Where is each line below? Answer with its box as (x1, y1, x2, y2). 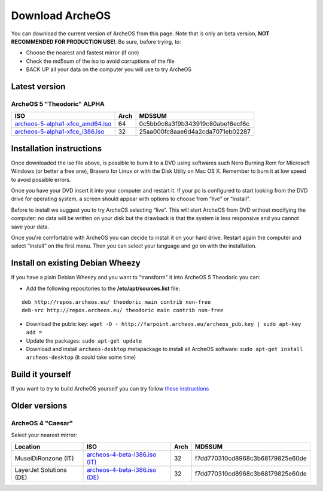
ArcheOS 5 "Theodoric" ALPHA (11, 99, 105, 108)
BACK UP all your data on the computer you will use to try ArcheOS (26, 66, 192, 73)
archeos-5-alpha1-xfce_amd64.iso (14, 120, 112, 128)
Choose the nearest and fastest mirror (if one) (26, 49, 139, 56)
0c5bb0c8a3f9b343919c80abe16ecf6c (139, 120, 250, 128)
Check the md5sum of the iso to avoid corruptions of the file (26, 57, 175, 65)
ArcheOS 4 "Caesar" (11, 419, 73, 428)
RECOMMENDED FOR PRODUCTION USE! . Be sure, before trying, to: (11, 38, 182, 45)
